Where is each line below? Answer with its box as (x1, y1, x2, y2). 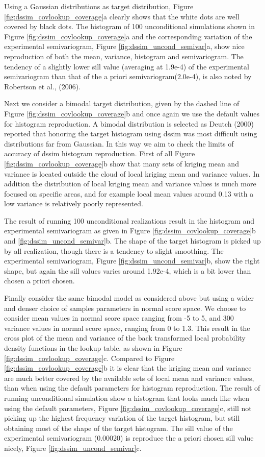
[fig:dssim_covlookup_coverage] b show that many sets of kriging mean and (4, 158, 239, 169)
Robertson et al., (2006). (4, 81, 81, 91)
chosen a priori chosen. (4, 275, 75, 286)
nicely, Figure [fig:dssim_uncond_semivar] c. (4, 442, 142, 453)
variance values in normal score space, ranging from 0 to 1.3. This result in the (4, 322, 250, 333)
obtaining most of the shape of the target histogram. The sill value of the (4, 422, 233, 433)
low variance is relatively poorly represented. (4, 198, 143, 209)
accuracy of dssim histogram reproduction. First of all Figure (4, 148, 195, 159)
